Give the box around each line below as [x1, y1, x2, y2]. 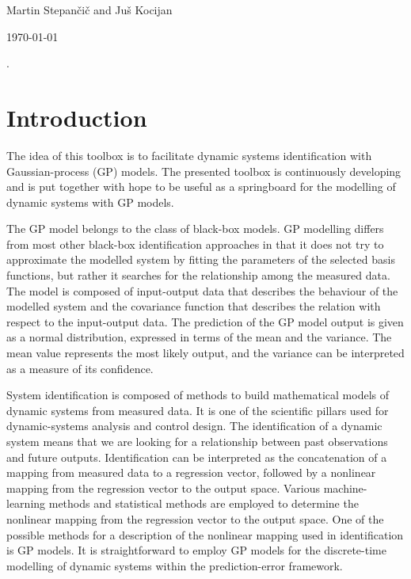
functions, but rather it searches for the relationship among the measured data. [6, 267, 390, 284]
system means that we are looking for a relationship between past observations [6, 433, 388, 449]
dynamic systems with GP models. [6, 193, 174, 210]
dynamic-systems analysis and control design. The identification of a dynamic [6, 417, 382, 434]
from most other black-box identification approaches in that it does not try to [6, 235, 384, 252]
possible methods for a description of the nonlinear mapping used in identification [6, 526, 404, 543]
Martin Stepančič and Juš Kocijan [6, 2, 173, 17]
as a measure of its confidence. [6, 360, 154, 376]
